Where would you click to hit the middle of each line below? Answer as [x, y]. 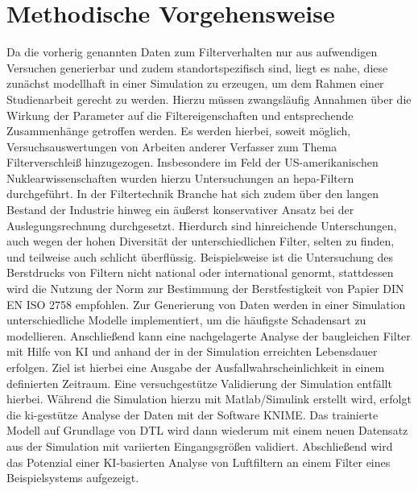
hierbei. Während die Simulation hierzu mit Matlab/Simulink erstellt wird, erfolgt [209, 399]
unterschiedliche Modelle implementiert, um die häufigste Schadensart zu [186, 320]
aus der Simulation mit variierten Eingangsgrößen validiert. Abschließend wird [200, 446]
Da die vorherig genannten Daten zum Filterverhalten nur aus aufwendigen [192, 52]
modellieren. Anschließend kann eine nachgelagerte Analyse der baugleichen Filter [209, 335]
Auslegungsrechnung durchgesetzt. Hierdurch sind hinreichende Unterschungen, [202, 225]
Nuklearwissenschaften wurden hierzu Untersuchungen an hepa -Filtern [180, 177]
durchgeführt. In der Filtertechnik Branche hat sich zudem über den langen [192, 194]
